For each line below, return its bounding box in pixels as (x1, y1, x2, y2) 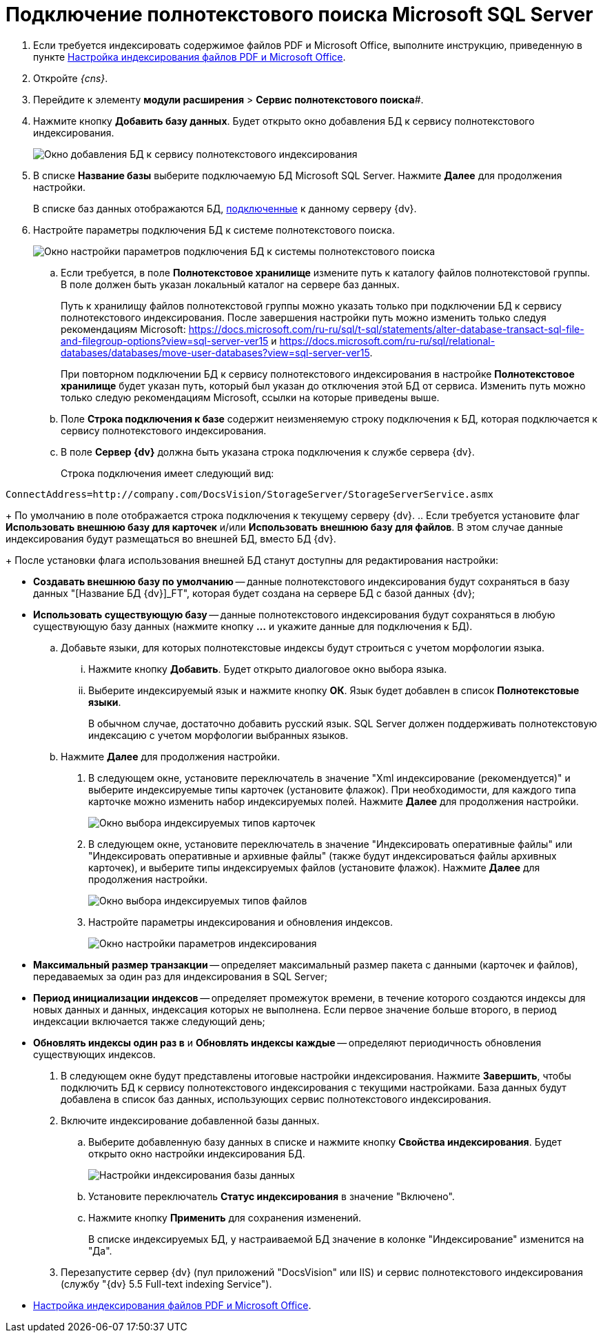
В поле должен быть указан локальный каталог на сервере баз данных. (61, 278, 400, 290)
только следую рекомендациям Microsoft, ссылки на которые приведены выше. (61, 391, 440, 403)
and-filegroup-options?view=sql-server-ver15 (61, 334, 269, 347)
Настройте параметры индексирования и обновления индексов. (88, 915, 393, 928)
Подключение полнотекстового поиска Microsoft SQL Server (6, 3, 593, 26)
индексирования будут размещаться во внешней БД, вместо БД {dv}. (6, 532, 336, 545)
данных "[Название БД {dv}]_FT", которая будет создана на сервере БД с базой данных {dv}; (33, 587, 476, 599)
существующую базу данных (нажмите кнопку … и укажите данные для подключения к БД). (33, 620, 473, 632)
